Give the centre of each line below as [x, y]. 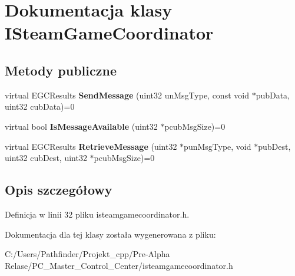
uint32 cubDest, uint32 [46, 158]
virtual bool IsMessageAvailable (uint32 [81, 126]
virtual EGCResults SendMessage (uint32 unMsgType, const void [127, 95]
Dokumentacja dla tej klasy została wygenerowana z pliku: [110, 234]
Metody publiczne [61, 70]
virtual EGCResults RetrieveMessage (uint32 [91, 146]
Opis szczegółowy [59, 190]
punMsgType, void [218, 146]
